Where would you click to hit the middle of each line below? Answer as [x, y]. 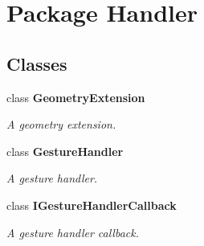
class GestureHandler [65, 151]
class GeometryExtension [76, 97]
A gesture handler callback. [73, 232]
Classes [37, 63]
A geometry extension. [61, 124]
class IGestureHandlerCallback [92, 205]
